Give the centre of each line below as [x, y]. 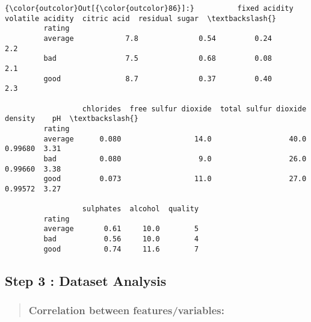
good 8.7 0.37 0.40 [158, 79]
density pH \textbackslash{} [72, 119]
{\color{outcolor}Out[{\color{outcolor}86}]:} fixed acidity [149, 8]
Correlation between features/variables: [126, 310]
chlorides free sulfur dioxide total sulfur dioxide [194, 109]
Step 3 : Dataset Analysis [86, 280]
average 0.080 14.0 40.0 [175, 139]
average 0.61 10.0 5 [121, 229]
